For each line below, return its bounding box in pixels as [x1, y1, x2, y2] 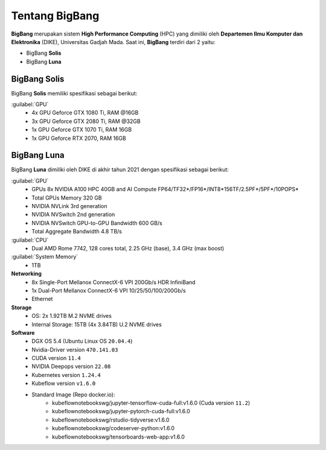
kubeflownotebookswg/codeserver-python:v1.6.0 [52, 425, 175, 432]
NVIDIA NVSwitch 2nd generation [31, 211, 115, 218]
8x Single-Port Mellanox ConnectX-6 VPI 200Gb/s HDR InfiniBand [31, 278, 196, 286]
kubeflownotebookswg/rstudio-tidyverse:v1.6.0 [52, 416, 170, 423]
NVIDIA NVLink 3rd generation [31, 203, 107, 210]
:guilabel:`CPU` [11, 236, 49, 244]
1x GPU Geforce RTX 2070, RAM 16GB [31, 135, 126, 142]
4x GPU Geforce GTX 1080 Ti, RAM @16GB [31, 109, 139, 116]
